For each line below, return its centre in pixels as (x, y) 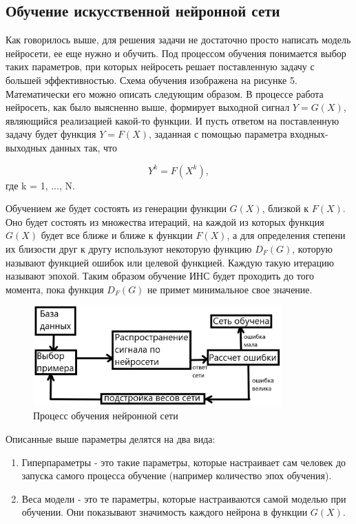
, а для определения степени (286, 235)
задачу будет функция (51, 134)
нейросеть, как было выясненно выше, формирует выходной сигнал (148, 107)
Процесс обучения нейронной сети (106, 416)
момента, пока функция (55, 289)
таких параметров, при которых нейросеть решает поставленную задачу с (160, 66)
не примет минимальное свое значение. (230, 289)
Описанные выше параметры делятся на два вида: (111, 438)
